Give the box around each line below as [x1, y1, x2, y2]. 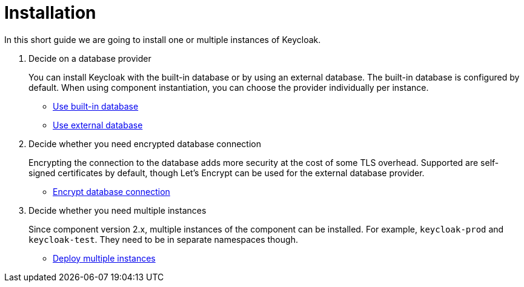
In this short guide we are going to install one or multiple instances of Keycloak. [4, 34, 321, 45]
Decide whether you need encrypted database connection [28, 138, 261, 149]
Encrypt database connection [53, 186, 170, 197]
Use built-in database [53, 101, 139, 111]
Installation [4, 2, 96, 23]
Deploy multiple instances [53, 252, 156, 263]
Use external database [53, 119, 143, 130]
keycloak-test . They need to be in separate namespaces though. [28, 234, 298, 245]
